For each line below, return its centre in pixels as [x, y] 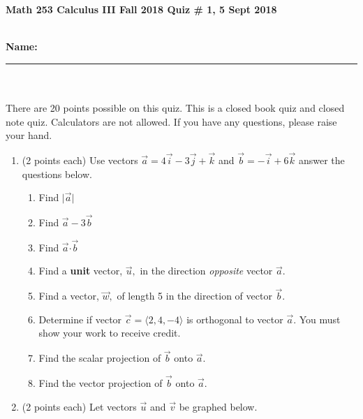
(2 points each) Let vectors [79, 406]
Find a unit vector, [81, 271]
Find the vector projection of [101, 383]
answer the [321, 160]
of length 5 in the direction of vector [194, 296]
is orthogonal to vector [235, 319]
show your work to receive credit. [110, 333]
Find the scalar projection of [100, 358]
